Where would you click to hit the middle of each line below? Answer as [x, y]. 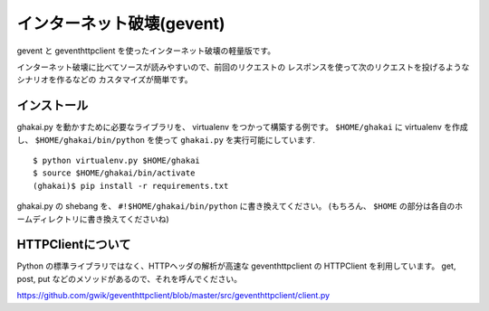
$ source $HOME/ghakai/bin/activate [114, 173]
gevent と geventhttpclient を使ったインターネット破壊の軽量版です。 [146, 51]
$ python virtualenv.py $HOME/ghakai [117, 161]
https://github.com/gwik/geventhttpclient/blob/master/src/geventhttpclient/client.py [173, 296]
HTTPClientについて [74, 245]
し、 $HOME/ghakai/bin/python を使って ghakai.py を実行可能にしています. [166, 139]
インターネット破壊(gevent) [121, 24]
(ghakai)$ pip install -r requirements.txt [131, 186]
